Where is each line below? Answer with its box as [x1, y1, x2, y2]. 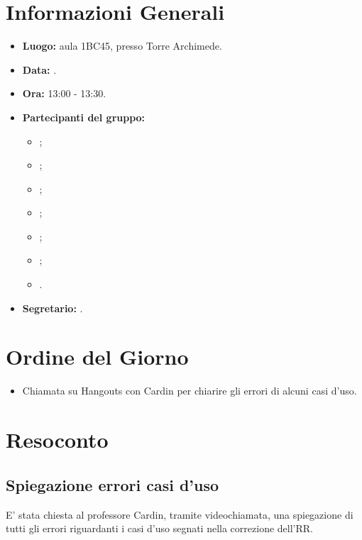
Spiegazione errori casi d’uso [6, 473, 219, 495]
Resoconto [6, 425, 109, 454]
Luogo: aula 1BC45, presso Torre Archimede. [22, 38, 222, 53]
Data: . [22, 62, 57, 77]
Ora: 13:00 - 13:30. [22, 86, 106, 101]
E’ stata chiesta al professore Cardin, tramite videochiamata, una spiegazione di [6, 507, 353, 522]
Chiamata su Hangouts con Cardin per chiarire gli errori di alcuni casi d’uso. [22, 383, 357, 398]
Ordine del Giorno [6, 342, 189, 371]
